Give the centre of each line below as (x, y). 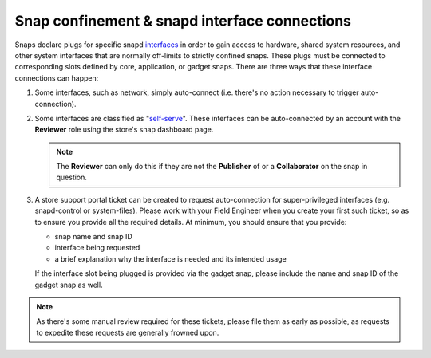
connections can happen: (57, 78)
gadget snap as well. (69, 285)
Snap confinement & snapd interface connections (183, 21)
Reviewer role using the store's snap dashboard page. (124, 130)
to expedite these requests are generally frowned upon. (128, 332)
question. (72, 177)
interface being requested (97, 248)
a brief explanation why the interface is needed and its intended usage (170, 258)
